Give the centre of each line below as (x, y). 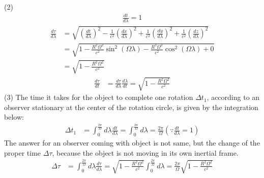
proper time (23, 152)
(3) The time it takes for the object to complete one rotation (99, 97)
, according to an (233, 97)
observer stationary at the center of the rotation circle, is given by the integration (131, 107)
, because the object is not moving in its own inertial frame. (145, 152)
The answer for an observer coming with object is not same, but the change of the (132, 143)
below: (14, 117)
